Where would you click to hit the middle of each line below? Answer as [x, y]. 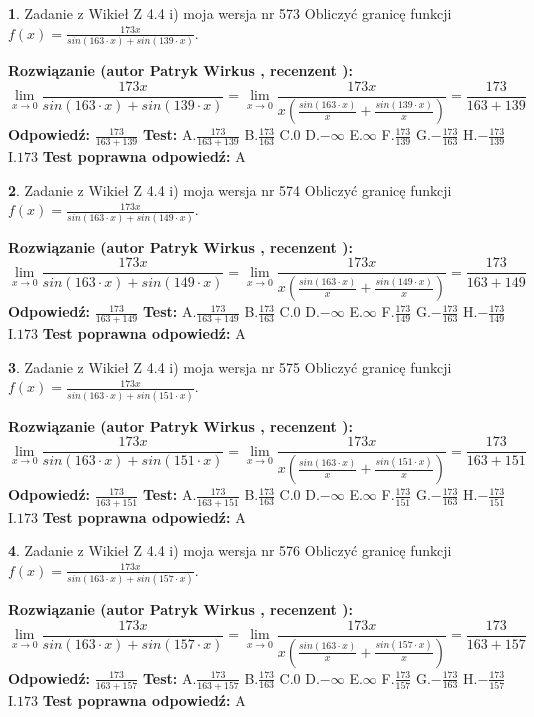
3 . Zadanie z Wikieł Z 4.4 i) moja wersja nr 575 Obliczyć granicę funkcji [230, 366]
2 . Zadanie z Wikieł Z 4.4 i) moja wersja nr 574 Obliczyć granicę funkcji [230, 189]
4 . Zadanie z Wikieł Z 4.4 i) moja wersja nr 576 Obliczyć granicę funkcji [230, 550]
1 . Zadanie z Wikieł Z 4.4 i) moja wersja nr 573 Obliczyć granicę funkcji [230, 13]
